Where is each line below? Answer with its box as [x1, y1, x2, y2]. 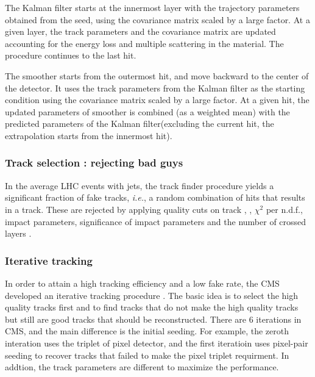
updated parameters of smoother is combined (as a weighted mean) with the [5, 105, 290, 118]
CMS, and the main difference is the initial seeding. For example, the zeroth [5, 325, 289, 337]
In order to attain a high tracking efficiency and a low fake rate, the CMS [5, 276, 280, 289]
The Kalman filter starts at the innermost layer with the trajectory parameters [5, 1, 300, 13]
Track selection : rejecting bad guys [5, 155, 183, 170]
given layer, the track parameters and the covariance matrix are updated [5, 25, 276, 38]
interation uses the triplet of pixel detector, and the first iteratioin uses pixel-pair [5, 336, 308, 349]
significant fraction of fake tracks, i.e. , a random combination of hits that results [5, 191, 305, 204]
